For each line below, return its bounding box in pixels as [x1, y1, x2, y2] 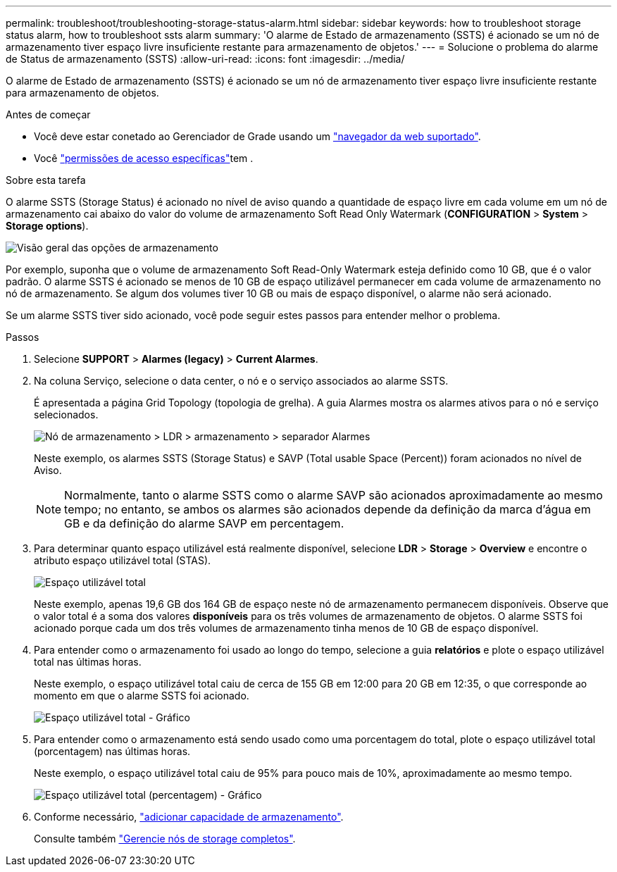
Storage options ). [6, 220, 89, 232]
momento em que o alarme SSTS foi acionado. [34, 690, 249, 702]
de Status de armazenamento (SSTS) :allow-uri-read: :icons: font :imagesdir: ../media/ [6, 53, 405, 65]
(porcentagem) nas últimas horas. [34, 745, 191, 757]
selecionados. [34, 409, 99, 421]
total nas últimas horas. [34, 656, 142, 668]
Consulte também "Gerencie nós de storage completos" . [34, 833, 296, 845]
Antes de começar [6, 108, 91, 120]
